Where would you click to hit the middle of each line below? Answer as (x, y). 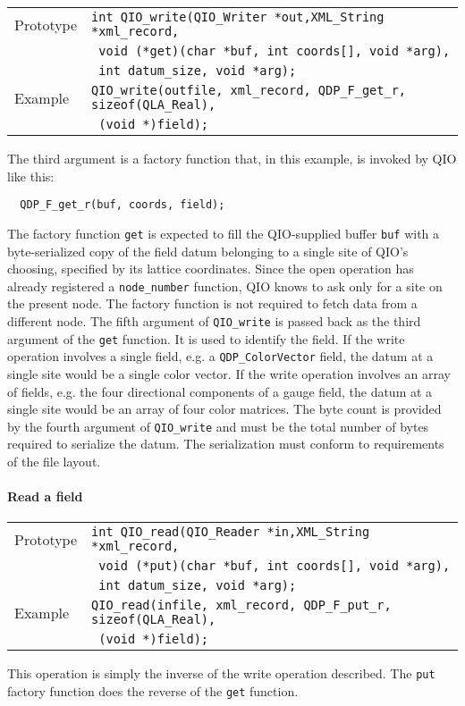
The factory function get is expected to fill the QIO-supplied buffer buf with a (224, 233)
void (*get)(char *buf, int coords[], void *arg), (275, 51)
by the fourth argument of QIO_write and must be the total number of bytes (218, 426)
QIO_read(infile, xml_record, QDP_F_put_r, (241, 605)
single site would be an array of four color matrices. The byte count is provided (224, 409)
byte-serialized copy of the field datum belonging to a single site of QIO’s (208, 251)
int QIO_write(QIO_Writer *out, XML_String (238, 17)
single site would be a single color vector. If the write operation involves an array (229, 373)
